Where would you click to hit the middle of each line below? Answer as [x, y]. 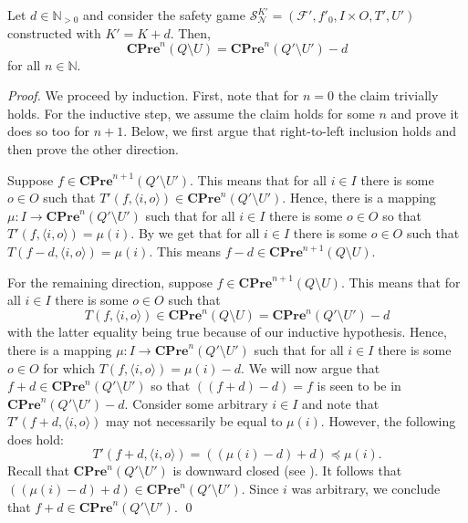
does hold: [36, 439]
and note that [341, 403]
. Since [260, 489]
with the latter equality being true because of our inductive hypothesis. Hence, [227, 332]
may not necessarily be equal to [194, 421]
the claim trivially [388, 95]
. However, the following [388, 421]
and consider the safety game [164, 15]
